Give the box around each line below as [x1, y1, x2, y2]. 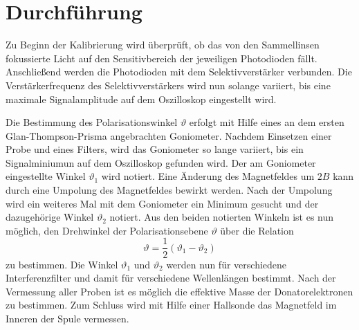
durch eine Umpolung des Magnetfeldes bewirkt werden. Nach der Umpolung [6, 183, 333, 197]
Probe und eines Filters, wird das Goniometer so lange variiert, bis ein [6, 142, 304, 156]
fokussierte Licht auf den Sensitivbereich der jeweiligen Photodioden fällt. [6, 51, 317, 65]
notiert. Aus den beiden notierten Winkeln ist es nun [109, 210, 334, 224]
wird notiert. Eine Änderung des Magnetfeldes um [101, 169, 315, 183]
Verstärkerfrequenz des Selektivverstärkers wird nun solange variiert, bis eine [6, 77, 331, 92]
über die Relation [220, 223, 294, 237]
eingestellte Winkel [6, 169, 86, 183]
